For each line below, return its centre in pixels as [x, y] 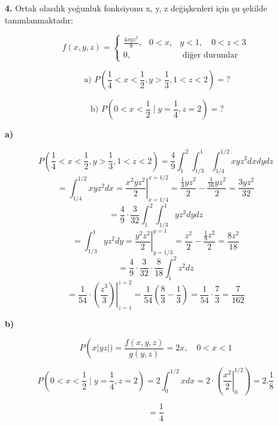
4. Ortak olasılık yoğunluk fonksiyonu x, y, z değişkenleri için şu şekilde [136, 8]
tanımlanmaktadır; [39, 19]
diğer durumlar [210, 55]
